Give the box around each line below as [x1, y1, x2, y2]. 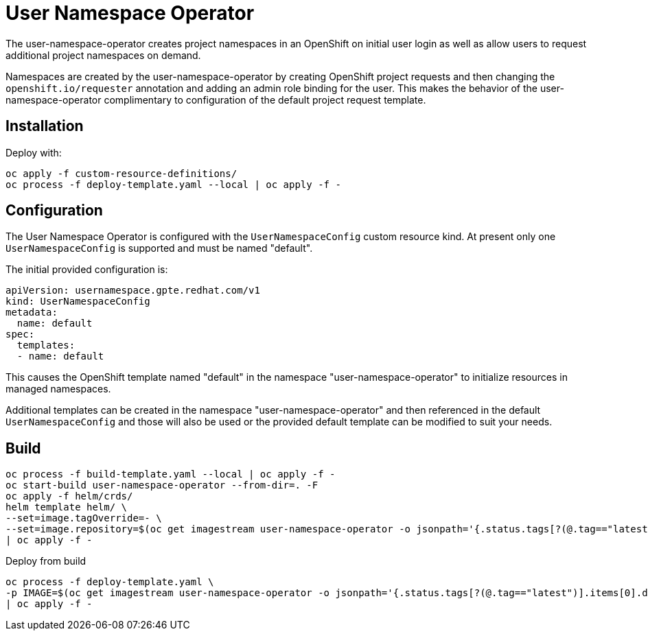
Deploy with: [5, 146, 62, 158]
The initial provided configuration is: [5, 263, 168, 276]
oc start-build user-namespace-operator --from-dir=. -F [5, 480, 319, 491]
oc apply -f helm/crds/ [5, 491, 133, 502]
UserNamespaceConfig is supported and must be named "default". [5, 242, 313, 255]
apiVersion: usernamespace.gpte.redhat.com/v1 [5, 285, 260, 296]
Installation [5, 117, 84, 135]
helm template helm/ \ [5, 502, 128, 513]
